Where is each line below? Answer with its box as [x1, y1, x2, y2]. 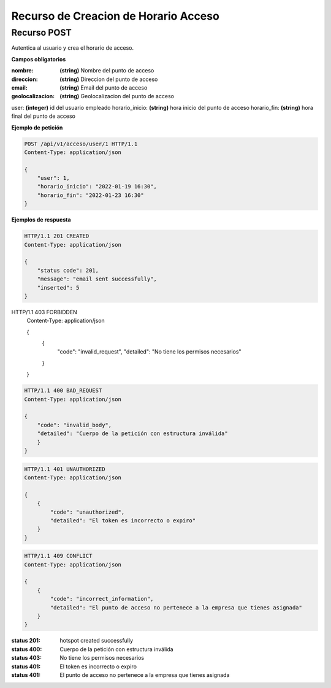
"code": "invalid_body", [37, 421, 112, 428]
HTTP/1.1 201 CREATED [24, 233, 89, 239]
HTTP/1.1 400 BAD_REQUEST [24, 387, 102, 394]
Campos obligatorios [11, 55, 66, 63]
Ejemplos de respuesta [11, 216, 71, 223]
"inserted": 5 [37, 284, 80, 291]
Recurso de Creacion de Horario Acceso [11, 9, 220, 23]
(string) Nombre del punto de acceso [59, 67, 154, 74]
